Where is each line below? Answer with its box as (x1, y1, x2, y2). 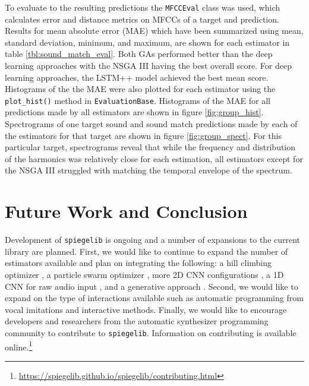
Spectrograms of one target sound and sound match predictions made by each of (5, 118, 298, 130)
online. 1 (5, 338, 33, 353)
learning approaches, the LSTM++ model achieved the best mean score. (5, 71, 269, 83)
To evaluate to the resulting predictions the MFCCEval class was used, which (5, 1, 280, 13)
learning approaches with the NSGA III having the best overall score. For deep (5, 59, 292, 72)
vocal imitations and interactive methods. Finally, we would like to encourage (5, 303, 287, 315)
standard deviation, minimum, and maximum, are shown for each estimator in (5, 36, 290, 48)
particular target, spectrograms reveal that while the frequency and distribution (5, 141, 296, 153)
